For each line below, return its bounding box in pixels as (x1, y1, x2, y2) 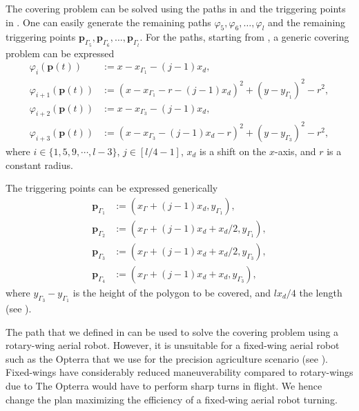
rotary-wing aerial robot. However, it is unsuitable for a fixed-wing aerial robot (6, 338, 340, 352)
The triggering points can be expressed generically (6, 181, 218, 195)
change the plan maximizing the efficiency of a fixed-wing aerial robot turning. (6, 392, 338, 406)
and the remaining (268, 14, 346, 29)
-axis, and (274, 143, 316, 158)
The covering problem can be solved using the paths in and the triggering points (6, 1, 346, 15)
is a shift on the (200, 143, 266, 158)
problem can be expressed (6, 46, 115, 60)
